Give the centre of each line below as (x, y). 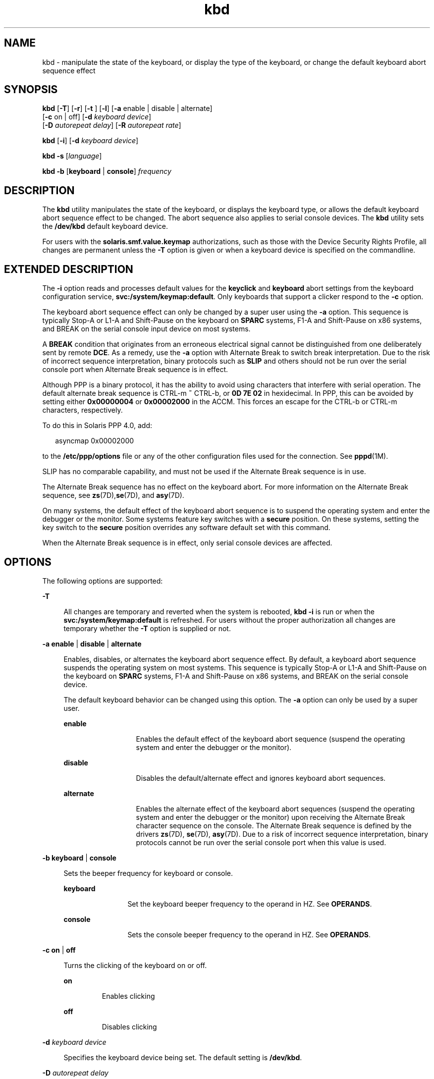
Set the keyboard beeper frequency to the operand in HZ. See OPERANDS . (250, 904)
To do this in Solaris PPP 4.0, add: (97, 426)
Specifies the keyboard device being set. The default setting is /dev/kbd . (183, 1057)
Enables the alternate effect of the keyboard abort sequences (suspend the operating (275, 809)
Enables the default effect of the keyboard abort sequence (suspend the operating (271, 739)
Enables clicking (128, 996)
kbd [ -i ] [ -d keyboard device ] (90, 141)
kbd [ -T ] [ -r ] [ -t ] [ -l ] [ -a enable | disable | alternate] (127, 108)
